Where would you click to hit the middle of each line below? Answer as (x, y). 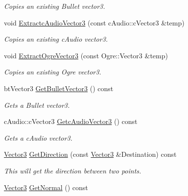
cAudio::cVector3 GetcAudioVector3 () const (71, 121)
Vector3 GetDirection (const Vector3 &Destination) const (90, 154)
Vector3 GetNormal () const (46, 187)
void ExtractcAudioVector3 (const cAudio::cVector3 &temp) (94, 22)
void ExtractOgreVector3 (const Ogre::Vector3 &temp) (86, 55)
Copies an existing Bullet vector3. (55, 6)
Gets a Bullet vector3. (37, 105)
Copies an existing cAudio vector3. (56, 39)
